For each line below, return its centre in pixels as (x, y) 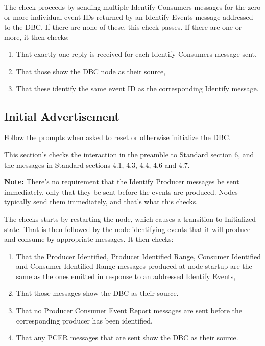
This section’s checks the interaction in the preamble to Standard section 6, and (129, 154)
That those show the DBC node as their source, (91, 71)
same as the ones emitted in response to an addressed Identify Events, (126, 276)
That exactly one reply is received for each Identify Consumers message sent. (136, 54)
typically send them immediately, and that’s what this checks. (101, 202)
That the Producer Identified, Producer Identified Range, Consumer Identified (139, 256)
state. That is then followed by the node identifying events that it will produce (127, 229)
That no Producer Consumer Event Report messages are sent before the (129, 310)
